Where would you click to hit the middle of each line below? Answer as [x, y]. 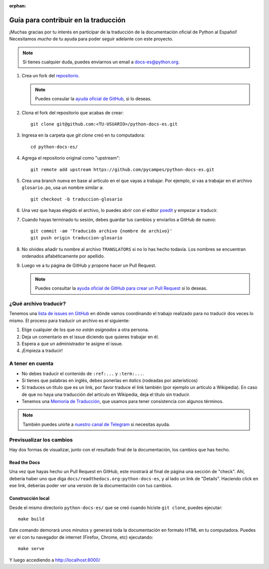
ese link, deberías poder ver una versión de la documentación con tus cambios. [91, 486]
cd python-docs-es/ [54, 147]
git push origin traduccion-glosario [77, 238]
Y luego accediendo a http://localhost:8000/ [55, 560]
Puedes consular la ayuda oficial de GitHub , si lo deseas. [93, 99]
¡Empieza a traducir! [42, 351]
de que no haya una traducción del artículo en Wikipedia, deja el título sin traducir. [106, 394]
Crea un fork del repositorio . [51, 76]
